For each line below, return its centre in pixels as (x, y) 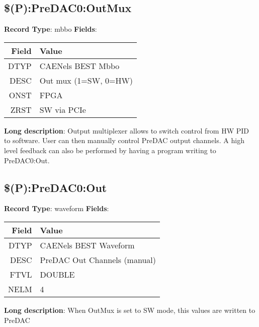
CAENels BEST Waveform (87, 245)
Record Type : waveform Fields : (57, 208)
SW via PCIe (63, 109)
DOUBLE (57, 274)
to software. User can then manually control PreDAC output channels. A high (124, 140)
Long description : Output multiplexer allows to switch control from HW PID (127, 130)
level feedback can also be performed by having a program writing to (110, 150)
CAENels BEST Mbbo (79, 66)
